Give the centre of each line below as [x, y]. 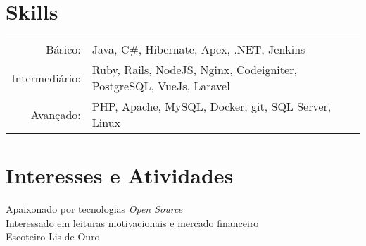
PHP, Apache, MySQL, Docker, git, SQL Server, [212, 106]
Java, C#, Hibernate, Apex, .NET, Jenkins [198, 49]
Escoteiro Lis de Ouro [53, 236]
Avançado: [56, 114]
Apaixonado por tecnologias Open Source [94, 209]
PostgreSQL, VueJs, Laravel [161, 86]
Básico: [63, 49]
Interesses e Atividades [120, 175]
